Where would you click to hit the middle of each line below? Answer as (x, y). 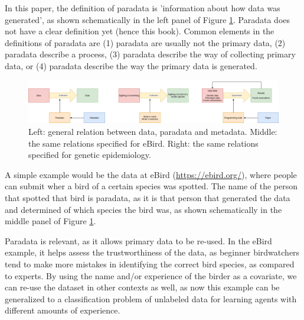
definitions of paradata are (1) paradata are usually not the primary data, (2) (145, 42)
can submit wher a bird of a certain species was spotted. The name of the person (151, 186)
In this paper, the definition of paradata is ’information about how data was (143, 8)
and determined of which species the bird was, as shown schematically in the (143, 209)
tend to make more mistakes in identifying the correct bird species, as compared (150, 264)
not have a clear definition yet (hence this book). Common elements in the (140, 31)
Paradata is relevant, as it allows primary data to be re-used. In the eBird (138, 240)
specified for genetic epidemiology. (90, 155)
